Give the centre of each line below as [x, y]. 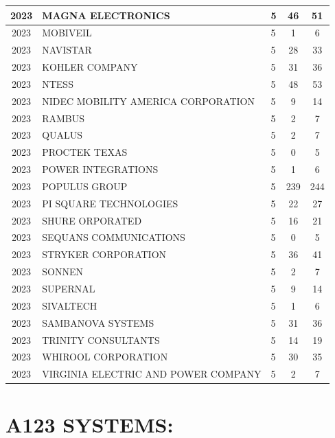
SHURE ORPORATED [92, 220]
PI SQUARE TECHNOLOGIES [110, 203]
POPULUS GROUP [85, 186]
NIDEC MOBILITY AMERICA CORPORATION [148, 101]
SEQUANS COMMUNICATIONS [114, 237]
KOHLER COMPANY [90, 67]
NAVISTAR [67, 50]
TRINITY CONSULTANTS [101, 339]
